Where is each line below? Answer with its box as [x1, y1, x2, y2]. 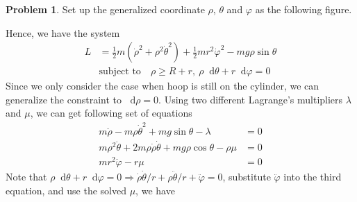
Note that [6, 169, 47, 184]
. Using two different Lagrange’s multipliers [158, 92, 343, 106]
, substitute [222, 169, 271, 184]
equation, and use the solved [6, 183, 126, 197]
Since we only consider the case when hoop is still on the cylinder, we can [6, 78, 319, 93]
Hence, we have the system [6, 25, 120, 40]
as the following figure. [255, 2, 352, 16]
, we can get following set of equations [30, 106, 192, 120]
